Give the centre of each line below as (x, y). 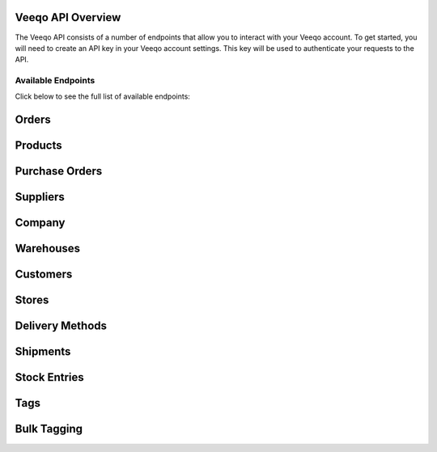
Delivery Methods (61, 326)
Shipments (43, 352)
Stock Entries (49, 377)
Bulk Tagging (49, 429)
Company (40, 223)
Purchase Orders (59, 171)
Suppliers (40, 197)
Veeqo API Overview (68, 17)
